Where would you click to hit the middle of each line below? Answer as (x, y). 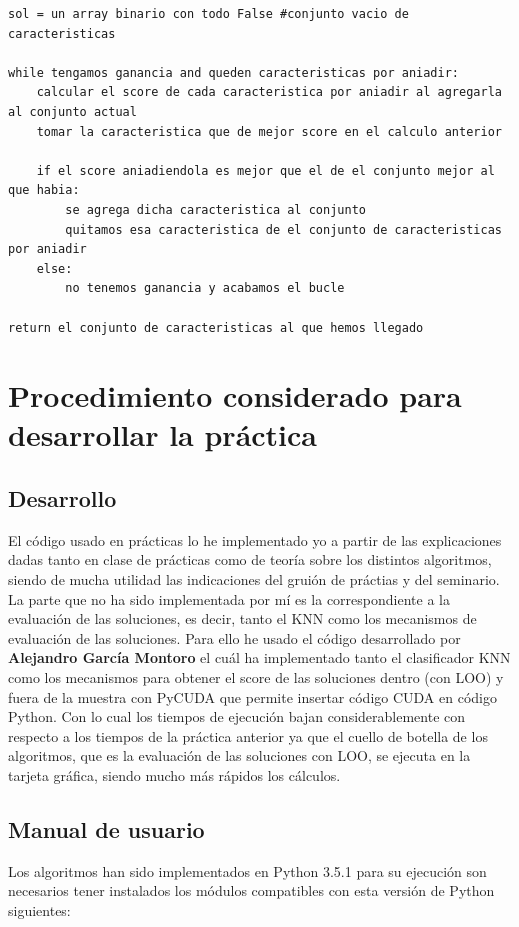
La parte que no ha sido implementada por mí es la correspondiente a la (229, 598)
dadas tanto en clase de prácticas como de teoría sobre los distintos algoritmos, (250, 559)
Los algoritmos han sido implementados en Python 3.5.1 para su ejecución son (247, 870)
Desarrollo (62, 498)
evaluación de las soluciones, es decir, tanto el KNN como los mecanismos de (242, 618)
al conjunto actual (72, 111)
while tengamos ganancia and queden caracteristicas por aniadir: (234, 72)
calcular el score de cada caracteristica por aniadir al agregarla (269, 92)
